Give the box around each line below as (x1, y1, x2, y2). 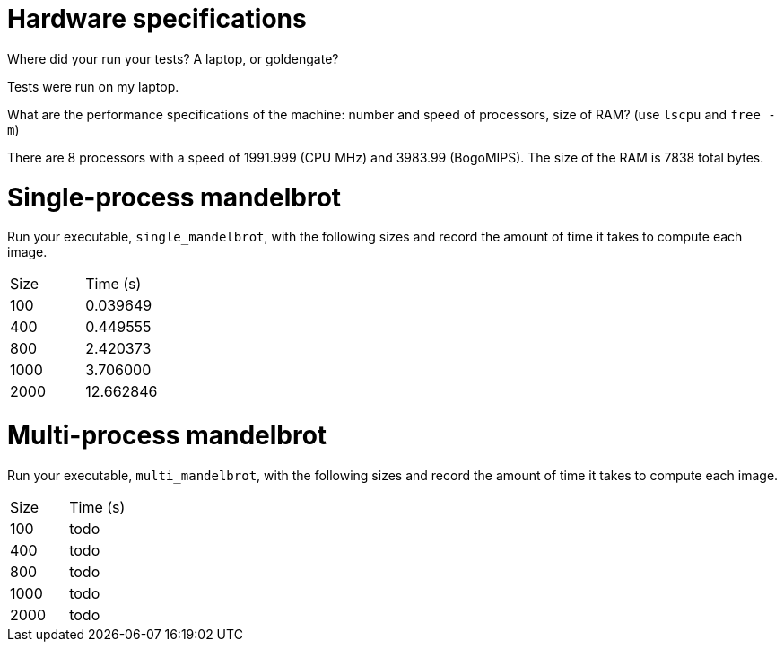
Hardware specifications (7, 4, 307, 34)
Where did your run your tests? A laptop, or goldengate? (7, 50, 339, 66)
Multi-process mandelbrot (7, 420, 327, 451)
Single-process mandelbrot (7, 181, 342, 213)
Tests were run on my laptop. (7, 78, 179, 94)
